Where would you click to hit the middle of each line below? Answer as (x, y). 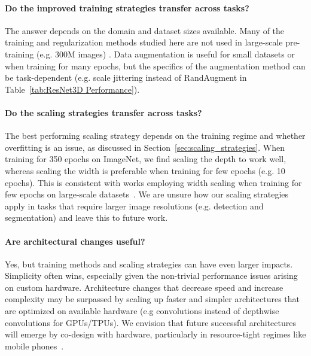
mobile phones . (34, 346)
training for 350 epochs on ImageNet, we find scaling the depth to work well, (146, 159)
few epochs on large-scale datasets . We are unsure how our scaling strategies (147, 194)
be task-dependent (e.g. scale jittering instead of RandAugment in (126, 77)
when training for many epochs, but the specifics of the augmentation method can (155, 66)
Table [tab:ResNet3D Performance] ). (72, 89)
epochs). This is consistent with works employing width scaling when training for (153, 182)
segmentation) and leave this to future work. (86, 217)
